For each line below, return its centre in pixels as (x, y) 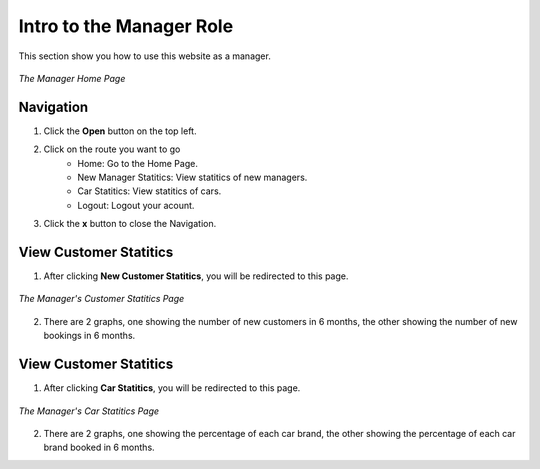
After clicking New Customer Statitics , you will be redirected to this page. (196, 276)
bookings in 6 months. (89, 336)
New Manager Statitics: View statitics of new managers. (192, 177)
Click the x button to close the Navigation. (130, 224)
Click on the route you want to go (112, 149)
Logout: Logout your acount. (136, 205)
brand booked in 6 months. (99, 447)
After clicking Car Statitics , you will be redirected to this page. (172, 388)
